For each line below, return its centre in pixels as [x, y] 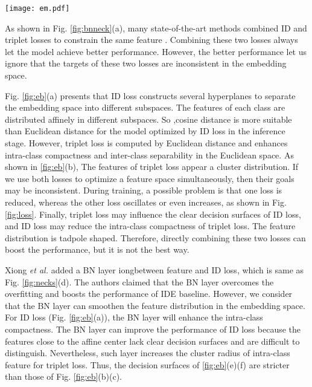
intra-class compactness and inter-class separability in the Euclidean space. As [149, 154]
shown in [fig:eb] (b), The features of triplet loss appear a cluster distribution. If [152, 167]
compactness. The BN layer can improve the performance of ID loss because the [153, 329]
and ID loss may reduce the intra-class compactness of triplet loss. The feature [150, 226]
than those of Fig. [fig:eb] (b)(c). [63, 376]
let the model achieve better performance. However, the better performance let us [156, 51]
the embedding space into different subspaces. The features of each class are [145, 107]
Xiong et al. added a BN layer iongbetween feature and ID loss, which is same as [154, 269]
